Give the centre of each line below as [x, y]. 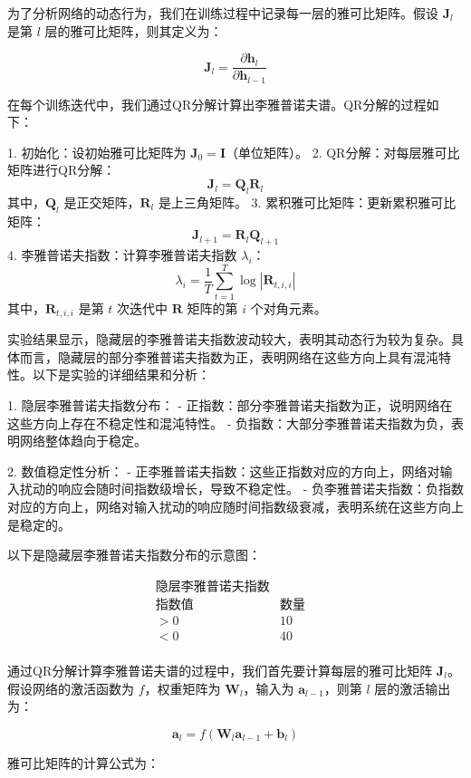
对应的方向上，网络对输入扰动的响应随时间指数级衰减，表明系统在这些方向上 [235, 506]
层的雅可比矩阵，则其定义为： [134, 30]
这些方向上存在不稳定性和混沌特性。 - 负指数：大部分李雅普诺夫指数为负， [229, 423]
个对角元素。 [288, 307]
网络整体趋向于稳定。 [83, 441]
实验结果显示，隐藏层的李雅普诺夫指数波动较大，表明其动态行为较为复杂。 [229, 339]
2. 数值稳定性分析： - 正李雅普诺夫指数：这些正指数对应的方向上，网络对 [224, 471]
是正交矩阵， [102, 202]
